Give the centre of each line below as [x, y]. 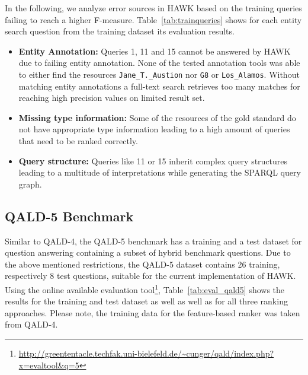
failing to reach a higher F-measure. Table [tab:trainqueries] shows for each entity [153, 19]
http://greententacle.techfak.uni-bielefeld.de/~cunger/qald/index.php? [146, 353]
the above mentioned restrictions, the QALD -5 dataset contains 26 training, [142, 264]
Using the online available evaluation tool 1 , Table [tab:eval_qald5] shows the [145, 288]
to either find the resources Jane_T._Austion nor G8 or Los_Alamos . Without [159, 74]
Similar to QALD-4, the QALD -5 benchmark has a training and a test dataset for [153, 241]
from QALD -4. [31, 324]
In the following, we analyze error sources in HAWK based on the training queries [153, 8]
